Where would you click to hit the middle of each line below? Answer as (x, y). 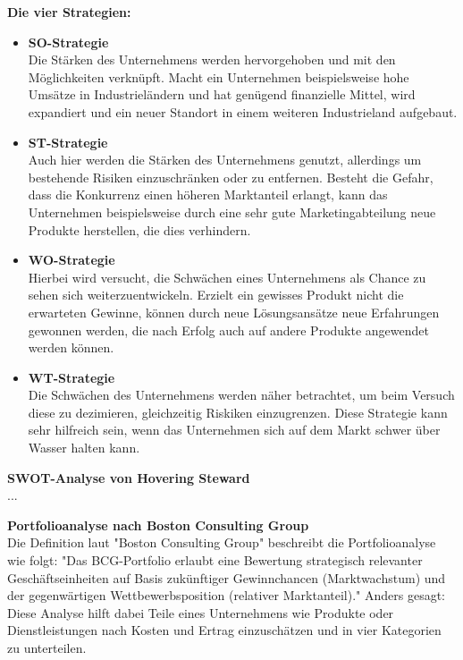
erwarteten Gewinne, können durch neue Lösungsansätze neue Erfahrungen (234, 312)
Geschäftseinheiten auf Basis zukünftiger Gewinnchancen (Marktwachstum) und (227, 577)
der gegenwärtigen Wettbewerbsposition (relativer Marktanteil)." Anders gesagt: (226, 595)
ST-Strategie (68, 142)
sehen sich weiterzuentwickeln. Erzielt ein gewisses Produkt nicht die (216, 295)
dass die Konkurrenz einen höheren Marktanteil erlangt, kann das (208, 195)
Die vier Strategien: (69, 12)
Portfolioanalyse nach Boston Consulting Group (158, 525)
